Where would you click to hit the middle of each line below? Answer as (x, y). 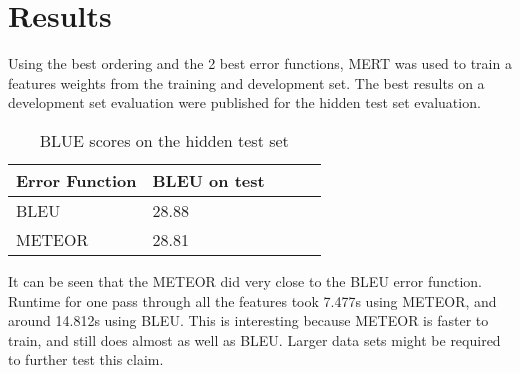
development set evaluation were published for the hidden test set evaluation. (244, 102)
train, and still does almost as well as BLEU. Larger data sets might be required (254, 339)
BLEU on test (208, 180)
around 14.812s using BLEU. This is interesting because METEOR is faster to (248, 320)
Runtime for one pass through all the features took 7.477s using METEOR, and (252, 300)
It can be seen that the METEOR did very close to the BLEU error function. (245, 280)
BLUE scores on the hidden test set (164, 140)
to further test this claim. (86, 359)
